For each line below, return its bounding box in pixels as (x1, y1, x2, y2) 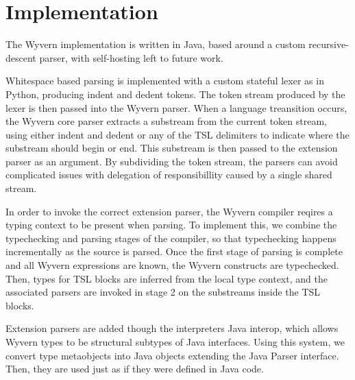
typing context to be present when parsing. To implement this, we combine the (5, 217, 337, 232)
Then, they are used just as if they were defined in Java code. (5, 361, 264, 376)
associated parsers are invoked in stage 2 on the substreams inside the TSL (5, 285, 321, 299)
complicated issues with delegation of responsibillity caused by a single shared (5, 167, 332, 182)
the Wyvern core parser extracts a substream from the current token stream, (5, 114, 327, 128)
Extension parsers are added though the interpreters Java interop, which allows (5, 321, 339, 335)
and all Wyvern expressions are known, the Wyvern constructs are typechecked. (5, 258, 339, 272)
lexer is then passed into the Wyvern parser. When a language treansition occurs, (5, 100, 347, 115)
